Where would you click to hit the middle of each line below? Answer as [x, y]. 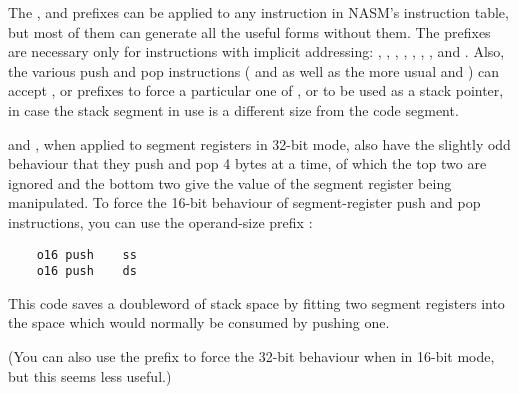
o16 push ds [86, 271]
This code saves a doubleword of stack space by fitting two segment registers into [256, 302]
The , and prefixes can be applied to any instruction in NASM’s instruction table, [258, 12]
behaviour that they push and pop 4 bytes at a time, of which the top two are [247, 163]
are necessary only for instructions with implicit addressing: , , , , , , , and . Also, [256, 51]
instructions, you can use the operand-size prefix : [160, 221]
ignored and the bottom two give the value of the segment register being [230, 182]
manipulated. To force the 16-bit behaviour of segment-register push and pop [244, 202]
